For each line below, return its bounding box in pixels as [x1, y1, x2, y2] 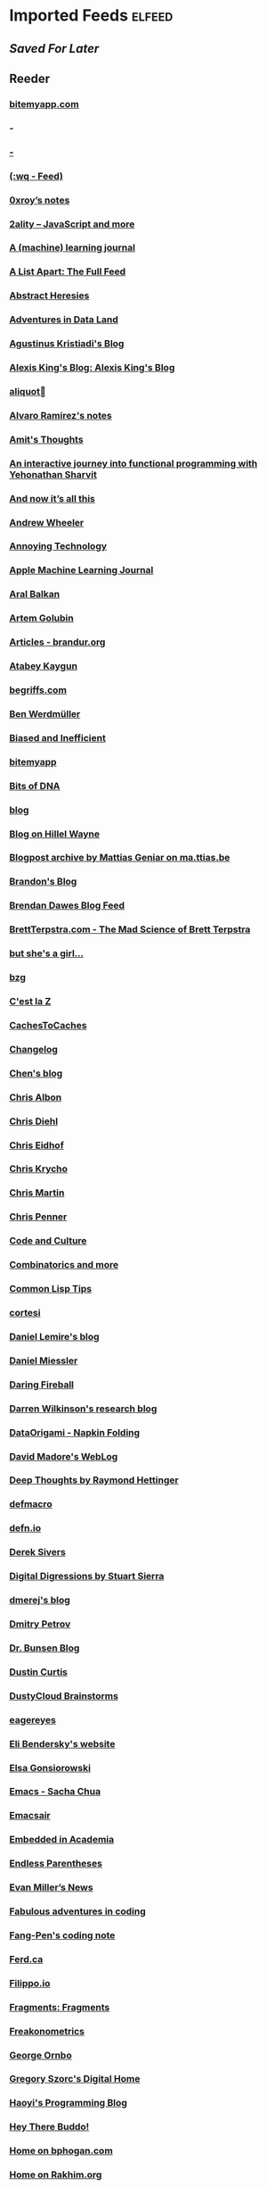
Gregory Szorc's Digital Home [9, 2073, 141, 2085]
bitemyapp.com [9, 97, 79, 110]
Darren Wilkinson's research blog [9, 1402, 158, 1415]
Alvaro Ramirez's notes [9, 409, 113, 421]
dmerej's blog [9, 1594, 70, 1607]
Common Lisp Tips [9, 1283, 92, 1295]
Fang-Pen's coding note [9, 1929, 116, 1942]
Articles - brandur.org [9, 636, 106, 648]
